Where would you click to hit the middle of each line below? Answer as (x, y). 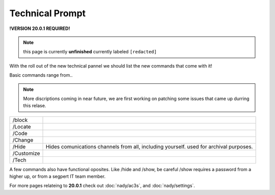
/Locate (22, 126)
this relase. (35, 106)
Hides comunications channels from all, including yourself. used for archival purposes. (149, 146)
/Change (23, 140)
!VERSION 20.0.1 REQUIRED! (40, 28)
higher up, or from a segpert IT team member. (58, 176)
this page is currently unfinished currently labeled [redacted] (90, 52)
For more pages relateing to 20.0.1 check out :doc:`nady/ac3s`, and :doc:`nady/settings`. (102, 186)
